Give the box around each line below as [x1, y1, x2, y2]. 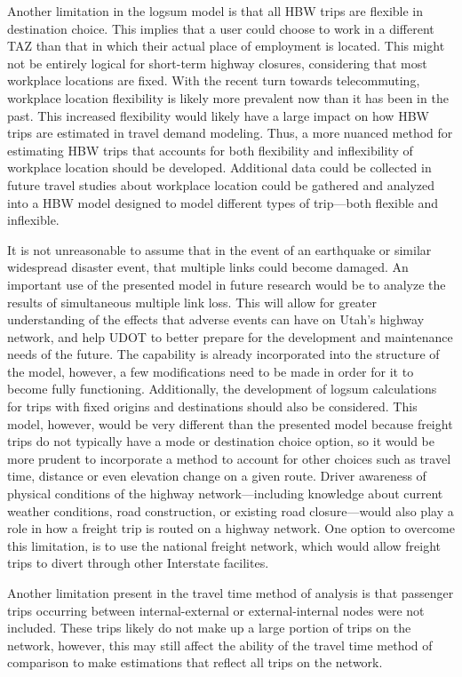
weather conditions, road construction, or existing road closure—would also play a [7, 501, 454, 520]
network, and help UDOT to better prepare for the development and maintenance [7, 327, 453, 346]
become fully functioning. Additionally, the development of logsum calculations [7, 379, 437, 398]
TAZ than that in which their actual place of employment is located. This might [7, 36, 445, 55]
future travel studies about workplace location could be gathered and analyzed [7, 175, 435, 194]
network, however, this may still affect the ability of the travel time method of [7, 635, 433, 654]
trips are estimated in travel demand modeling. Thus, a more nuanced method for [7, 123, 453, 142]
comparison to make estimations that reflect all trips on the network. [7, 653, 383, 672]
